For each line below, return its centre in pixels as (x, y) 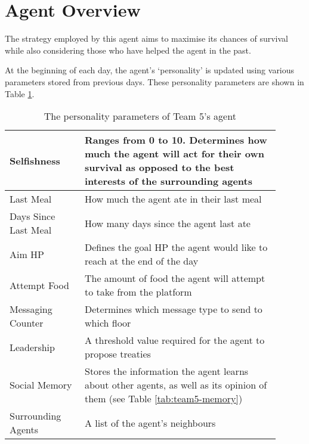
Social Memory (41, 385)
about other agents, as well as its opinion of (176, 385)
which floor (108, 323)
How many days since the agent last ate (167, 223)
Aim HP (27, 254)
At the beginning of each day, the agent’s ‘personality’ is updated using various (150, 70)
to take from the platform (138, 292)
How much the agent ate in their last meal (173, 199)
